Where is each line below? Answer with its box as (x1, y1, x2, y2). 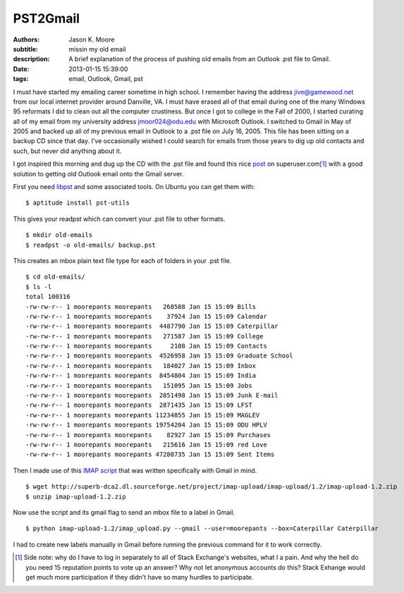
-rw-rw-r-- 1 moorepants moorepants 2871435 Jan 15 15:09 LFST (25, 401, 253, 409)
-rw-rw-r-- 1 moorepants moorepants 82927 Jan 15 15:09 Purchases (25, 431, 271, 439)
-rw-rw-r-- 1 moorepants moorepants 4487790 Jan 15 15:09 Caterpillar (25, 322, 278, 331)
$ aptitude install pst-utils (25, 199, 130, 207)
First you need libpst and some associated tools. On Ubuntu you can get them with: (13, 183, 255, 191)
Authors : (13, 35, 40, 44)
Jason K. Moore (68, 35, 115, 44)
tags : (13, 75, 29, 83)
